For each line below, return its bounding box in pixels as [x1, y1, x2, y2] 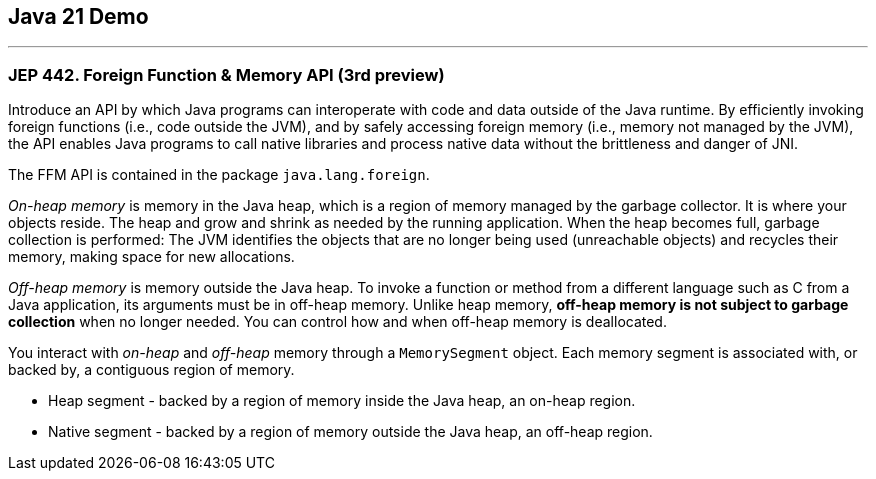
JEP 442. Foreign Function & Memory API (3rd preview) [8, 64, 445, 85]
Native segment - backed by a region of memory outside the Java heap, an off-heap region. [48, 423, 653, 441]
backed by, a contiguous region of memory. [8, 361, 295, 379]
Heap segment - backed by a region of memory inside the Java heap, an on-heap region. [48, 392, 636, 410]
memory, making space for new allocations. [8, 248, 295, 266]
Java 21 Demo [8, 4, 149, 29]
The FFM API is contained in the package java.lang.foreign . [8, 166, 430, 184]
